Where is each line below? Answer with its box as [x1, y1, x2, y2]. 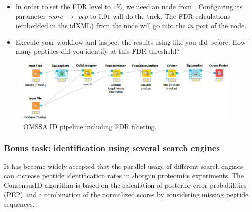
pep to [78, 11, 96, 21]
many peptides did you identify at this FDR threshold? [15, 46, 180, 56]
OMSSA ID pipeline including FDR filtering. [23, 121, 157, 131]
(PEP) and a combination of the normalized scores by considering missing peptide [4, 189, 249, 199]
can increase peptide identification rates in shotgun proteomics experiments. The [4, 170, 244, 181]
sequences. [4, 198, 34, 209]
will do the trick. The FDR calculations [113, 11, 230, 21]
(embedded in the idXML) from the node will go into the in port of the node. [15, 20, 247, 30]
